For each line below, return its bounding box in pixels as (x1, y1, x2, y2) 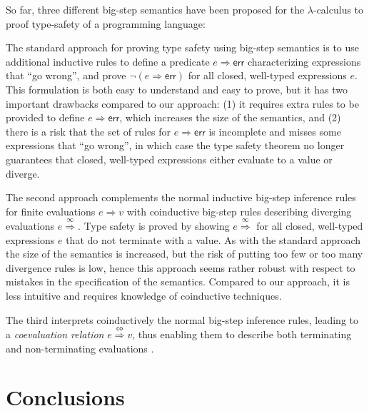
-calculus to (313, 2, 364, 16)
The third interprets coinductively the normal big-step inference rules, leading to (6, 312, 358, 327)
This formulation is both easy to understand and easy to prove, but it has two (6, 81, 348, 96)
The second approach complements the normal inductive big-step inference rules (6, 190, 356, 205)
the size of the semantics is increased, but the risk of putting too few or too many (6, 246, 363, 261)
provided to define (6, 110, 85, 125)
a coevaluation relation (6, 327, 104, 342)
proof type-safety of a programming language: (6, 16, 206, 31)
